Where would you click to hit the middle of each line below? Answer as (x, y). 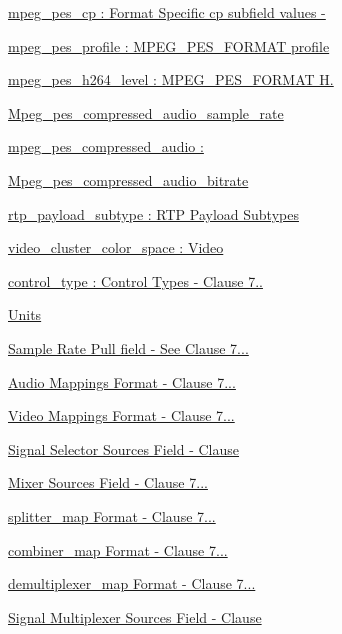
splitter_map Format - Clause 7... (112, 515)
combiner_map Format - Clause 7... (118, 549)
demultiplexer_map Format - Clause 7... (132, 583)
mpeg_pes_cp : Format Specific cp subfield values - (167, 12)
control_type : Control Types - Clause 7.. (135, 280)
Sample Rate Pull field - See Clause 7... (128, 347)
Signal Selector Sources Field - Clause (124, 448)
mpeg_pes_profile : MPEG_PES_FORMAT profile (169, 45)
